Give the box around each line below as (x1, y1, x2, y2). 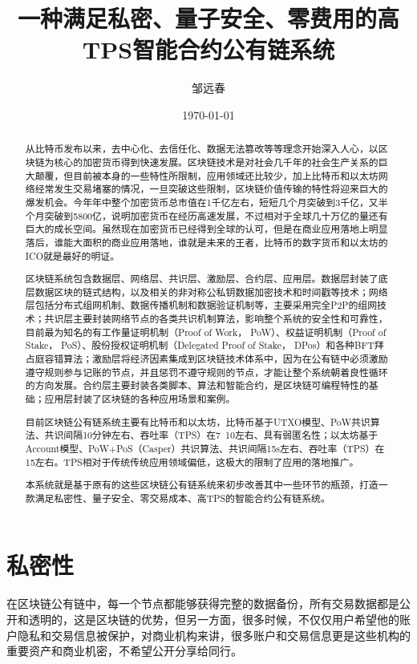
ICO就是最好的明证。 (25, 249, 120, 262)
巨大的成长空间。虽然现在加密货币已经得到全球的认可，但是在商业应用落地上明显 (25, 222, 388, 236)
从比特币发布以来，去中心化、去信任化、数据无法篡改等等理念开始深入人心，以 (25, 142, 379, 156)
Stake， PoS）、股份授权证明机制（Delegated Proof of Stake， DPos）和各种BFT (25, 338, 374, 352)
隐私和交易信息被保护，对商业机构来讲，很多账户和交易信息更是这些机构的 (17, 626, 411, 643)
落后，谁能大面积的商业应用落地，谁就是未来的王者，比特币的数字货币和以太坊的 (25, 235, 388, 249)
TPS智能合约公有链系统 (82, 33, 335, 66)
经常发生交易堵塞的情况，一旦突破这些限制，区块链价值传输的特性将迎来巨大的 (34, 182, 388, 196)
